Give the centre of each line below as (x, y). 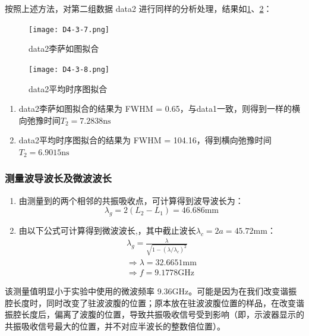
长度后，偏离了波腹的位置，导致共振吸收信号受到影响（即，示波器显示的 (163, 314)
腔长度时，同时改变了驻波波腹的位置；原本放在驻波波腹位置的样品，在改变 (150, 302)
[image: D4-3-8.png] (69, 69)
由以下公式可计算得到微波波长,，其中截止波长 (107, 230)
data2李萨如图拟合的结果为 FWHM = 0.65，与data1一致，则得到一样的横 (159, 109)
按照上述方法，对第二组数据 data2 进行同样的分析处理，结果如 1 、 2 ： (138, 8)
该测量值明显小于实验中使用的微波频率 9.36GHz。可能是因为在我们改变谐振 (151, 291)
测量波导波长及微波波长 (58, 178)
